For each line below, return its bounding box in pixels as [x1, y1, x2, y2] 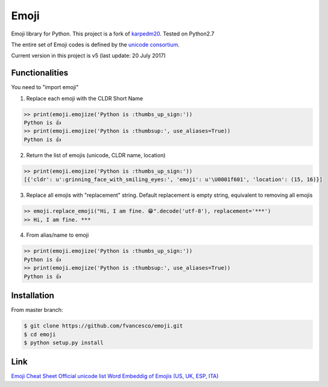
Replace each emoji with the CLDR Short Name [26, 94, 143, 102]
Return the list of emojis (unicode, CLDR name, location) [26, 151, 166, 159]
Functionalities [11, 68, 69, 78]
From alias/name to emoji [26, 232, 89, 239]
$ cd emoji [24, 331, 56, 338]
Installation [11, 291, 54, 301]
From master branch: [11, 306, 63, 314]
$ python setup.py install [24, 339, 104, 346]
